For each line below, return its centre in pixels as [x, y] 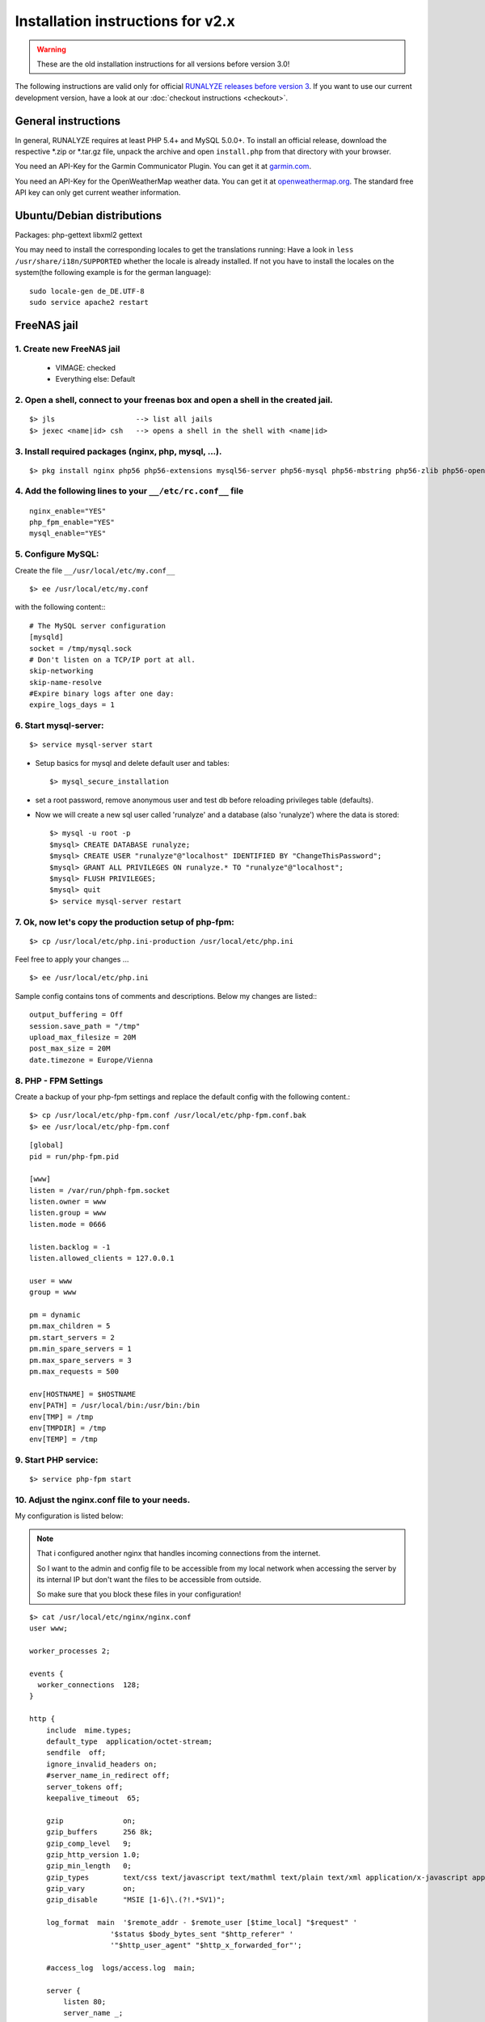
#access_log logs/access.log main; [120, 1968]
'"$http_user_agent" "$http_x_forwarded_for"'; [206, 1946]
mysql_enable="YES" [68, 533]
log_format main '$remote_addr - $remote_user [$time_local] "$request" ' [202, 1923]
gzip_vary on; [91, 1889]
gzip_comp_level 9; [89, 1843]
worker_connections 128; [89, 1685]
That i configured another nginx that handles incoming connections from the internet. [179, 1554]
